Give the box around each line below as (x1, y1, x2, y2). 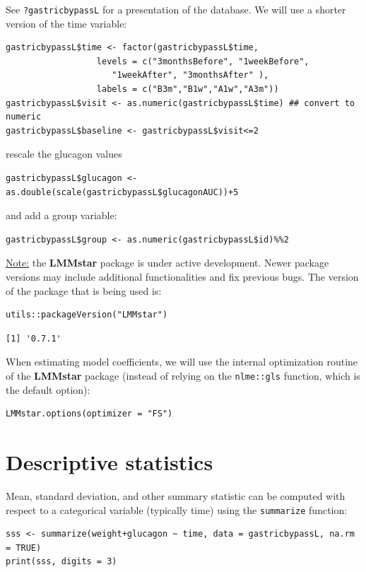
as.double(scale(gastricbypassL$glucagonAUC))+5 (6, 187, 239, 197)
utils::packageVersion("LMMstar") (6, 310, 168, 320)
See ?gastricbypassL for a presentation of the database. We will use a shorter (6, 2, 346, 16)
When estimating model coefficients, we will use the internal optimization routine (6, 354, 358, 369)
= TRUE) (6, 542, 42, 553)
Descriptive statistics (6, 447, 213, 476)
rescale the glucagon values (6, 146, 122, 161)
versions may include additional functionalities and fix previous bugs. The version (6, 269, 359, 284)
